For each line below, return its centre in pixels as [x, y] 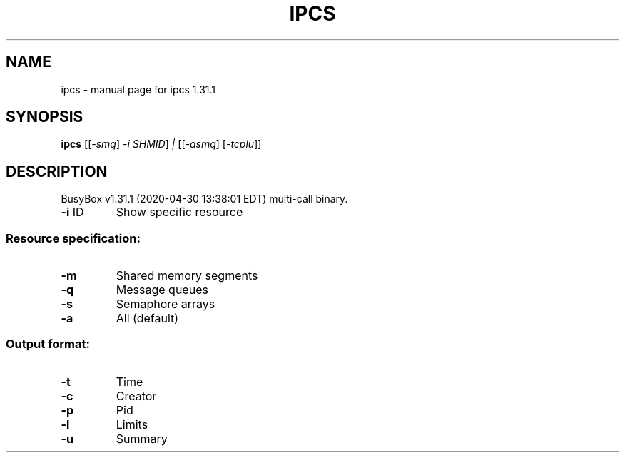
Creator [136, 396]
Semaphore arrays [166, 304]
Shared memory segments [187, 276]
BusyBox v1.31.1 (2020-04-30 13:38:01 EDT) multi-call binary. [204, 199]
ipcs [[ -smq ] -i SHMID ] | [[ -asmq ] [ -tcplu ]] [161, 144]
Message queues [162, 290]
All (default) [147, 319]
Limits [132, 424]
